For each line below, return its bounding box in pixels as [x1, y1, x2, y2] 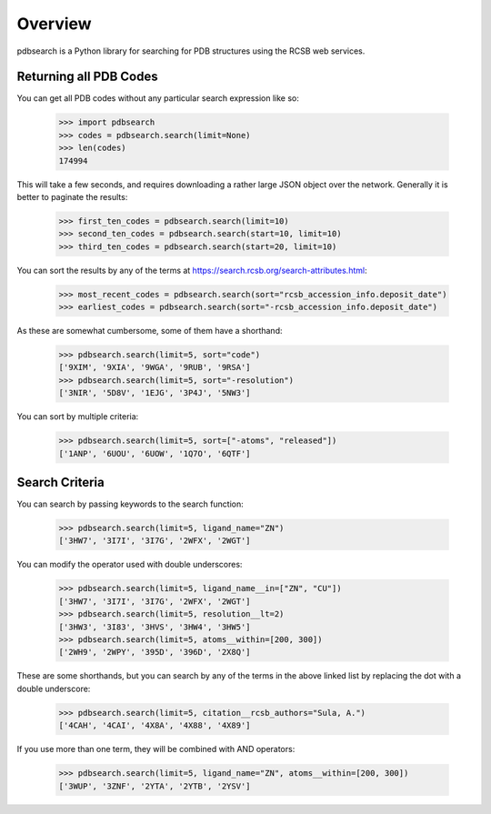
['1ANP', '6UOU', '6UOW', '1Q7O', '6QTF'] [58, 448, 251, 458]
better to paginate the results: [16, 191, 128, 202]
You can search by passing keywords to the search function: [16, 498, 245, 509]
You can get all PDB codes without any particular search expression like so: [16, 93, 299, 104]
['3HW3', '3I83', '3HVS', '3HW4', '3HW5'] [58, 621, 251, 632]
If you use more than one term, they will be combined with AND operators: [16, 744, 296, 755]
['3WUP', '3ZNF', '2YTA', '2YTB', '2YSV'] [58, 780, 251, 791]
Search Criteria [16, 475, 105, 490]
